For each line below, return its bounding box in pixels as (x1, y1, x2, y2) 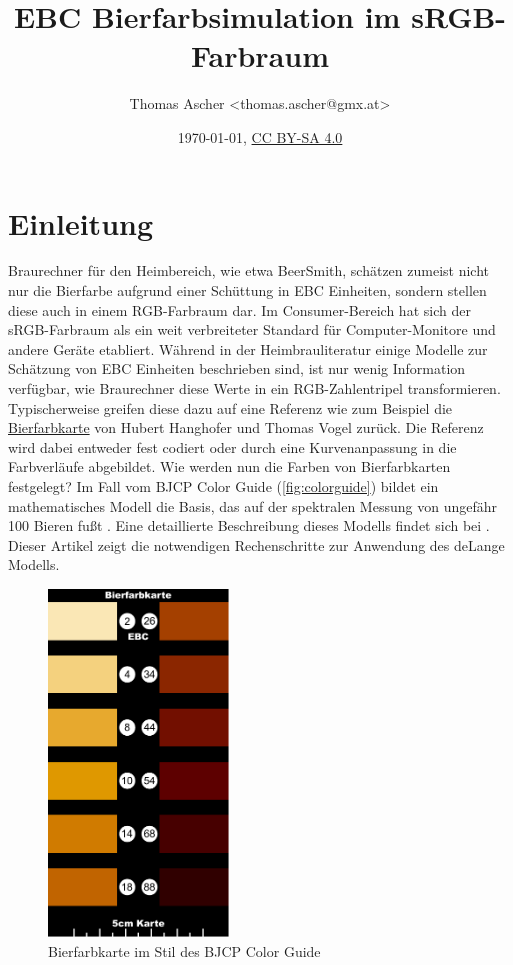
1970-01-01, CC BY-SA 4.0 (177, 126, 343, 147)
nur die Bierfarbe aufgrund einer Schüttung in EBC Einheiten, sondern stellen (8, 280, 487, 301)
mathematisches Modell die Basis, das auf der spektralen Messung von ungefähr (8, 495, 497, 516)
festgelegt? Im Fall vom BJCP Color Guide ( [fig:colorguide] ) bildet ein (8, 475, 439, 496)
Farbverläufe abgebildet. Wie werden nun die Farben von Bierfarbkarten (8, 456, 451, 477)
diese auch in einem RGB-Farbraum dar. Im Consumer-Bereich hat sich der (8, 299, 471, 320)
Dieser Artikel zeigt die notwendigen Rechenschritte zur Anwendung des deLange (8, 534, 505, 555)
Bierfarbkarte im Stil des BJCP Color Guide (48, 940, 321, 961)
